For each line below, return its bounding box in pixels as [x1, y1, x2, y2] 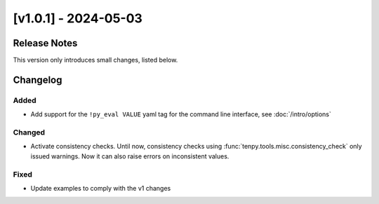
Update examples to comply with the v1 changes [30, 184, 171, 192]
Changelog [13, 74, 62, 86]
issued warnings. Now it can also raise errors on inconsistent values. [30, 151, 230, 161]
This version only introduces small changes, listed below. [13, 56, 178, 64]
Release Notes [13, 37, 78, 49]
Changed [13, 127, 46, 137]
